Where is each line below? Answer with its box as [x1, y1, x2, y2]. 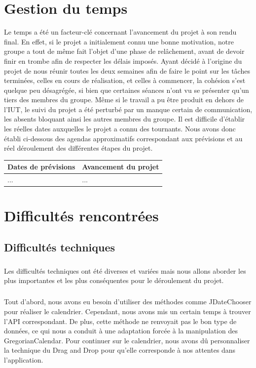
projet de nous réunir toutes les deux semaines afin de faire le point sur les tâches [4, 65, 250, 76]
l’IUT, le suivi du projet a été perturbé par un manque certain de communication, [4, 104, 253, 114]
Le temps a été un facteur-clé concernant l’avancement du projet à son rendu [4, 27, 237, 37]
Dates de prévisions [7, 162, 75, 172]
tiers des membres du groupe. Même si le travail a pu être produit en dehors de [4, 94, 244, 105]
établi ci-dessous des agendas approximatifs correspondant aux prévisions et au [4, 133, 243, 143]
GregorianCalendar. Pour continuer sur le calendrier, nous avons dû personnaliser [4, 335, 250, 345]
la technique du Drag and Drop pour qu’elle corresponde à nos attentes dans [4, 345, 236, 355]
